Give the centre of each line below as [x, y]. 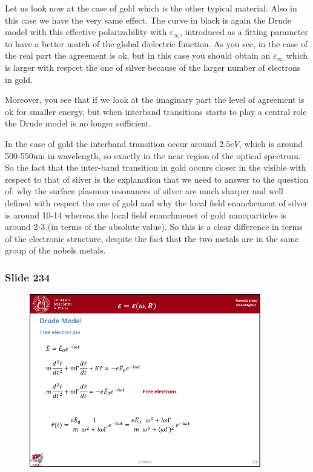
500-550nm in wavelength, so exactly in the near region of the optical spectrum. [153, 155]
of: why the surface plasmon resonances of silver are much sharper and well [144, 191]
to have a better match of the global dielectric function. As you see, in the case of [156, 43]
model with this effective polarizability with [86, 32]
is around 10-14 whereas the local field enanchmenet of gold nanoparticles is [146, 215]
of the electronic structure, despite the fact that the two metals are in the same [152, 238]
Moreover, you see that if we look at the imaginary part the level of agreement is [155, 100]
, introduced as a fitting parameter [244, 32]
